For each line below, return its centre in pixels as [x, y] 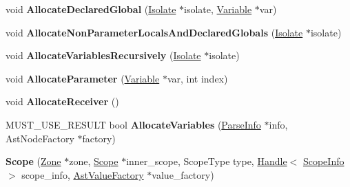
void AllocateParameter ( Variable [83, 78]
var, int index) [197, 78]
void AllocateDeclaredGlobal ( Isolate [91, 9]
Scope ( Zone [33, 161]
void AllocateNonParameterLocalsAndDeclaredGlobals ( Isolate [154, 32]
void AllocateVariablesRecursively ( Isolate [103, 55]
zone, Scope [94, 161]
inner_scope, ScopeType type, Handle [207, 161]
